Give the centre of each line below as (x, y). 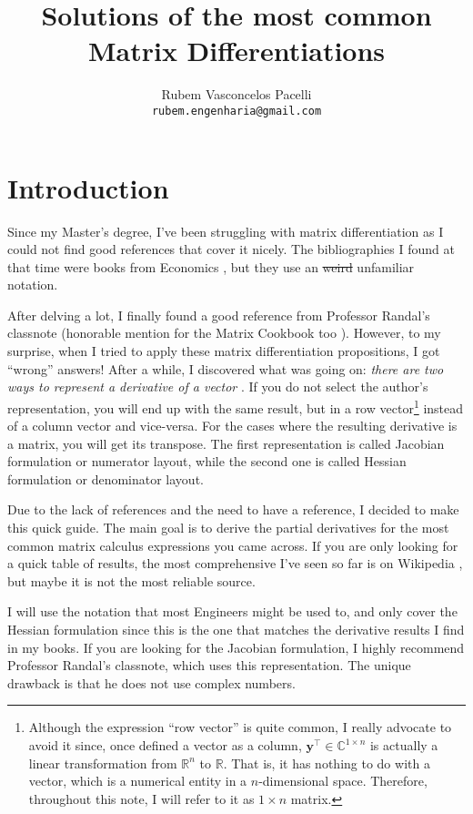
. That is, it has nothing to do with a (327, 763)
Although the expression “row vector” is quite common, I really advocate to (240, 727)
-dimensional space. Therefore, (343, 781)
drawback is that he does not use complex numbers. (151, 682)
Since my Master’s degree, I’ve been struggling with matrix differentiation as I (226, 231)
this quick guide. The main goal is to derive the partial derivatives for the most (228, 528)
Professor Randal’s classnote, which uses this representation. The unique (209, 665)
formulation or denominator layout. (106, 478)
